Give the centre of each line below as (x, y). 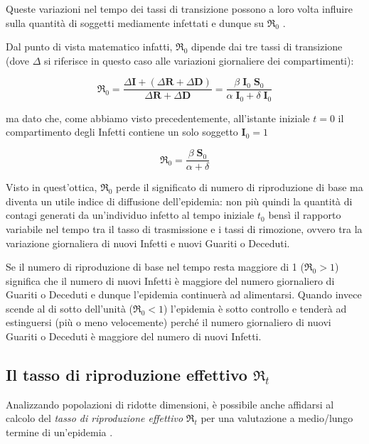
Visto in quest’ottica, (52, 187)
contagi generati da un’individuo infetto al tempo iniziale (130, 215)
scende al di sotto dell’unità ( (70, 308)
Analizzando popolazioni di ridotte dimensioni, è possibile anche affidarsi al (170, 404)
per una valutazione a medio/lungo (277, 418)
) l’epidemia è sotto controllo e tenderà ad (255, 308)
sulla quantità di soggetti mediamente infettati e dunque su (135, 22)
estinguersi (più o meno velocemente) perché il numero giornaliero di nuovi (169, 322)
